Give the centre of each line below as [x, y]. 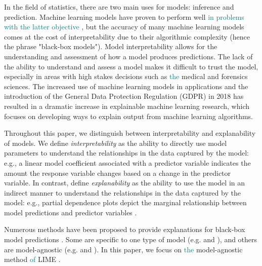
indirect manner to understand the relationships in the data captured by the [122, 192]
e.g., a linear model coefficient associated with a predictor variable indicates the [127, 162]
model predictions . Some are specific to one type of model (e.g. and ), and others [131, 239]
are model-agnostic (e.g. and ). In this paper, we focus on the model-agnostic [123, 249]
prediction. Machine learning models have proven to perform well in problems [124, 16]
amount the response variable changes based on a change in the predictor [118, 173]
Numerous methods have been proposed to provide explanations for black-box [125, 229]
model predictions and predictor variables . [71, 212]
